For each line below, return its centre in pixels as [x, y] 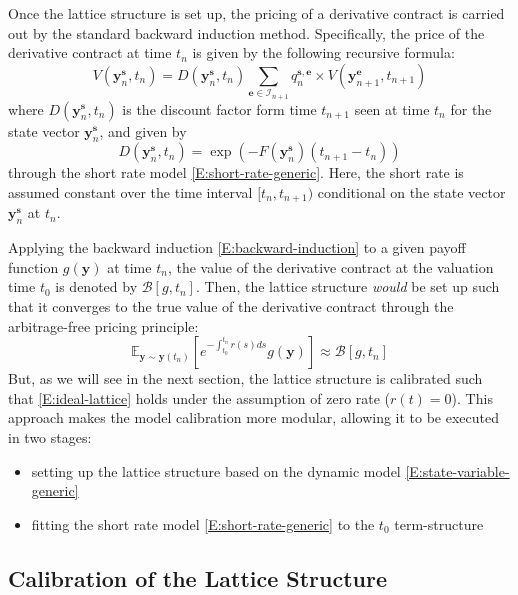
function [33, 266]
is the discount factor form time [219, 108]
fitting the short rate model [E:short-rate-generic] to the [203, 523]
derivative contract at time [90, 52]
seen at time [392, 108]
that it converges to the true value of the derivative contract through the [231, 305]
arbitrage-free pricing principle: [103, 325]
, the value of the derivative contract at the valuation [330, 266]
